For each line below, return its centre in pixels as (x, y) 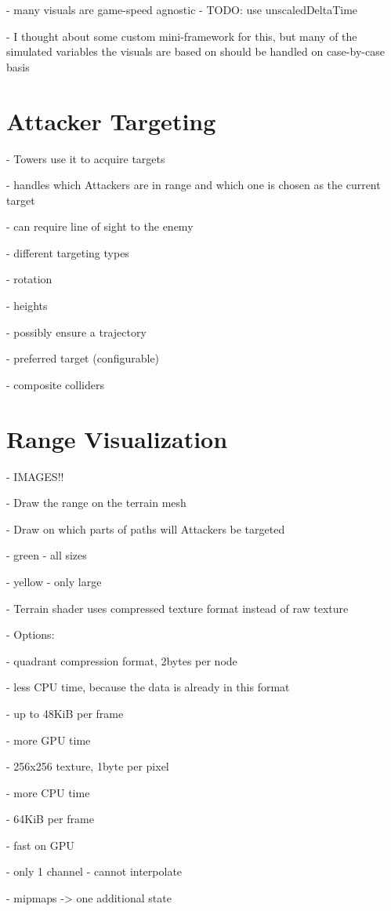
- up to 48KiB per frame (65, 713)
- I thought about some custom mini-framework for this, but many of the (182, 36)
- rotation (29, 279)
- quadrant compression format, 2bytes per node (122, 660)
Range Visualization (117, 438)
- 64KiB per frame (50, 819)
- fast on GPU (40, 845)
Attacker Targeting (111, 120)
